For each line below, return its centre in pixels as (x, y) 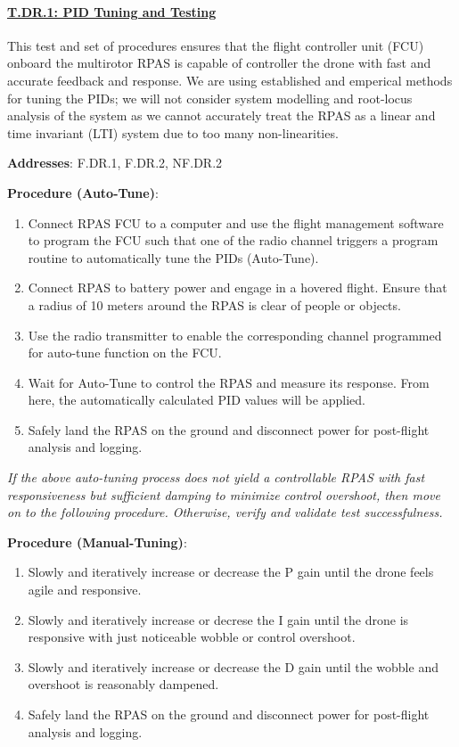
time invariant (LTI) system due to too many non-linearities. (173, 132)
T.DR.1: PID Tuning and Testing (112, 11)
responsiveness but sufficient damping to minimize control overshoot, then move (224, 494)
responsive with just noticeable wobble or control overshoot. (192, 637)
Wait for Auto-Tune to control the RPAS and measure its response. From (229, 382)
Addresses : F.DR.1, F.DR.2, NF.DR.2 (115, 163)
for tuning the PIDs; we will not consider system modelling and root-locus (210, 98)
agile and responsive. (85, 590)
